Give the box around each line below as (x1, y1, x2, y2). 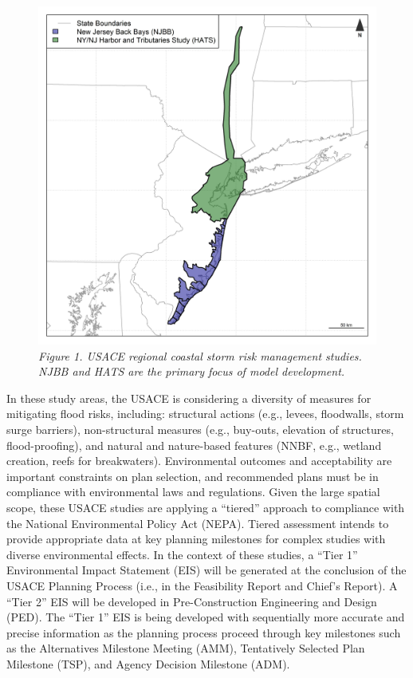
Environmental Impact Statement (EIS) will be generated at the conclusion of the (6, 562, 407, 578)
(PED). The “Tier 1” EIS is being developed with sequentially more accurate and (6, 609, 405, 625)
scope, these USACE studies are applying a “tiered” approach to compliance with (6, 499, 405, 515)
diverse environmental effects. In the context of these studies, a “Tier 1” (6, 546, 358, 562)
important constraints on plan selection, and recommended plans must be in (6, 467, 379, 484)
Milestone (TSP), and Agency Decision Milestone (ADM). (6, 655, 290, 672)
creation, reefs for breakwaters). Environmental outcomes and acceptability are (6, 452, 392, 469)
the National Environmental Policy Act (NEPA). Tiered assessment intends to (6, 514, 389, 531)
